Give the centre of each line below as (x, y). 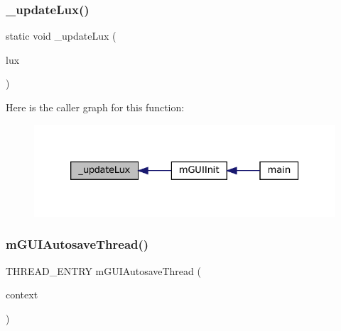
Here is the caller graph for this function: (95, 107)
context (22, 294)
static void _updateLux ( (61, 36)
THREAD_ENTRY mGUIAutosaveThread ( (103, 270)
